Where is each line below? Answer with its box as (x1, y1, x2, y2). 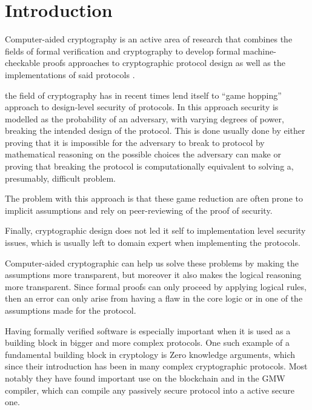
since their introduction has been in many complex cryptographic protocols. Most (5, 360, 308, 372)
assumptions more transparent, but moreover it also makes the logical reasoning (5, 268, 302, 281)
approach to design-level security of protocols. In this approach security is (5, 101, 279, 113)
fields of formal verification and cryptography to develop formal (5, 44, 241, 57)
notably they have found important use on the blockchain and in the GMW (5, 371, 285, 384)
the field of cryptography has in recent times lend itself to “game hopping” (5, 88, 282, 101)
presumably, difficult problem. (5, 171, 116, 184)
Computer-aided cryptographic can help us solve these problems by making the (5, 256, 299, 269)
